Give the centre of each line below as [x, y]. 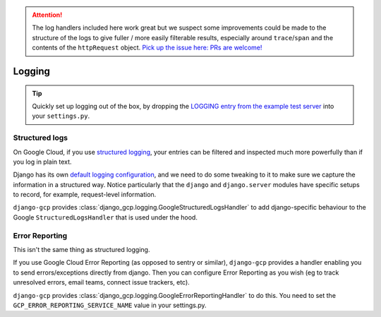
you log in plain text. [42, 162]
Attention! [47, 15]
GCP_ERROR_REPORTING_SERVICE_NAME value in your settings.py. [110, 305]
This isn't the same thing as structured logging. [81, 249]
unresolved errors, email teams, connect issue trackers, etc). [101, 282]
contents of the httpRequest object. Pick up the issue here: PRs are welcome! [147, 48]
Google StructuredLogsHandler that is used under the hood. [105, 217]
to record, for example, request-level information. [85, 195]
